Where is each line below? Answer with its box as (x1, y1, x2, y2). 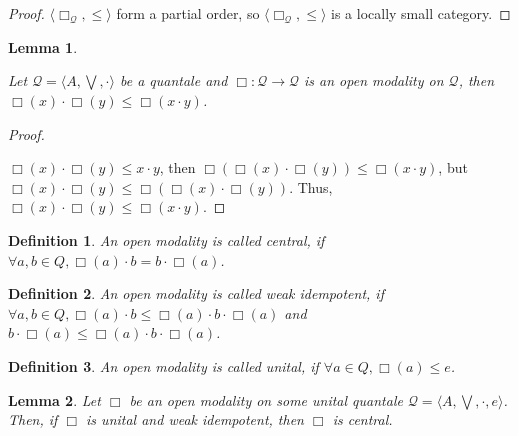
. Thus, (289, 176, 333, 197)
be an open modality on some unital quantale (129, 389, 403, 410)
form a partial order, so (116, 3, 260, 23)
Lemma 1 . (8, 36, 78, 57)
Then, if (8, 409, 58, 430)
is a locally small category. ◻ (331, 3, 511, 23)
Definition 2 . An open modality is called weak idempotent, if (8, 283, 384, 304)
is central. (332, 409, 393, 430)
